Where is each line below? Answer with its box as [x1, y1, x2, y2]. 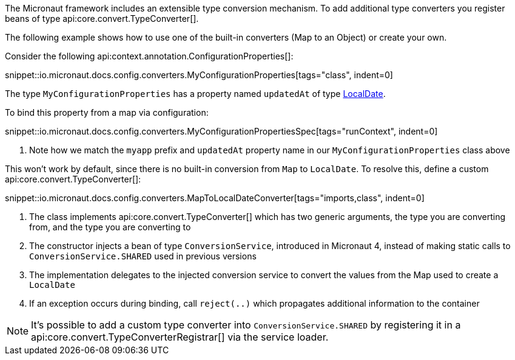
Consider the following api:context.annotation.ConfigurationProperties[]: [5, 51, 294, 61]
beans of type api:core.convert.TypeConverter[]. [5, 13, 199, 24]
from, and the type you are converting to [29, 222, 191, 232]
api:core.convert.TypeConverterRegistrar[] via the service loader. [31, 331, 329, 343]
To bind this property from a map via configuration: [5, 107, 209, 118]
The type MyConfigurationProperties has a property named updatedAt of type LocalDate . [5, 88, 386, 99]
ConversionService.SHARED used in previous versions [29, 251, 257, 261]
